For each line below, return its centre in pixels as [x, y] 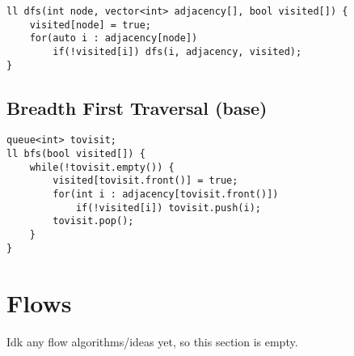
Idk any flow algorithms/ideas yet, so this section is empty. [152, 341]
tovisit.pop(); [93, 221]
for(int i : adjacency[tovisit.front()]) [166, 195]
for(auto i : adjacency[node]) [114, 38]
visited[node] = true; [90, 25]
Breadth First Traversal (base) [137, 107]
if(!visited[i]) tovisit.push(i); [168, 208]
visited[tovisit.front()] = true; [145, 181]
